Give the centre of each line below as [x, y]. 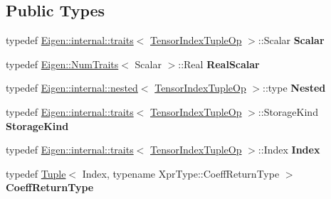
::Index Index [289, 150]
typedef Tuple [36, 173]
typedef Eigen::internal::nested [72, 88]
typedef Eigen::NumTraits [62, 64]
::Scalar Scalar [291, 40]
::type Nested [294, 88]
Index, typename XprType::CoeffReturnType [181, 173]
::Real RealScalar [219, 64]
